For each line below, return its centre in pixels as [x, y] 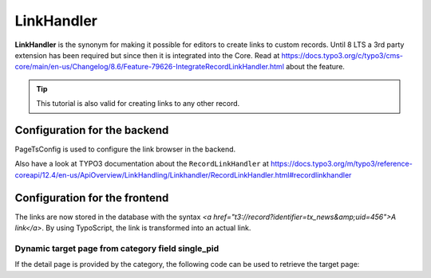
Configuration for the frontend [92, 198]
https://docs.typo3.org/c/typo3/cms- [342, 55]
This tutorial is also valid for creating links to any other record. [138, 104]
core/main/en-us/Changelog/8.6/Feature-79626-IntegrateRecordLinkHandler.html [150, 67]
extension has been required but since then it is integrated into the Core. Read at [147, 55]
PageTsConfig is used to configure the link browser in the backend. [125, 149]
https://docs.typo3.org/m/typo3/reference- [341, 164]
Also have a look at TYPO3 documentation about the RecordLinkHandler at [142, 164]
